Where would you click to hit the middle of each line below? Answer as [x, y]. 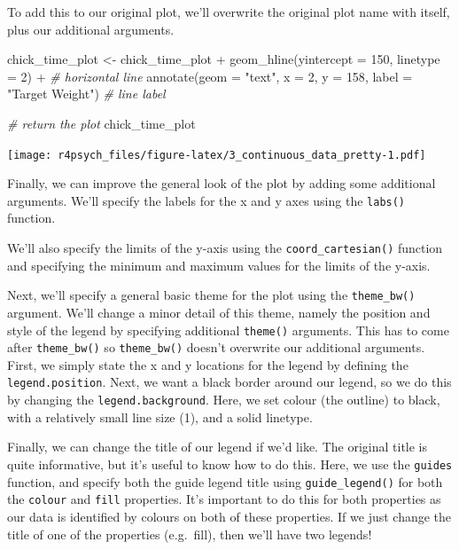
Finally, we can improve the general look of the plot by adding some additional [222, 183]
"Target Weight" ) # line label [86, 94]
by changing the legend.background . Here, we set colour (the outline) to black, [224, 400]
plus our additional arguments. [91, 29]
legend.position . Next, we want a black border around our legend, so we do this [229, 382]
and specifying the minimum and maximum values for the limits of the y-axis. [219, 265]
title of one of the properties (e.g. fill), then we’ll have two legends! [190, 534]
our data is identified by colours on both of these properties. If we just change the [229, 516]
